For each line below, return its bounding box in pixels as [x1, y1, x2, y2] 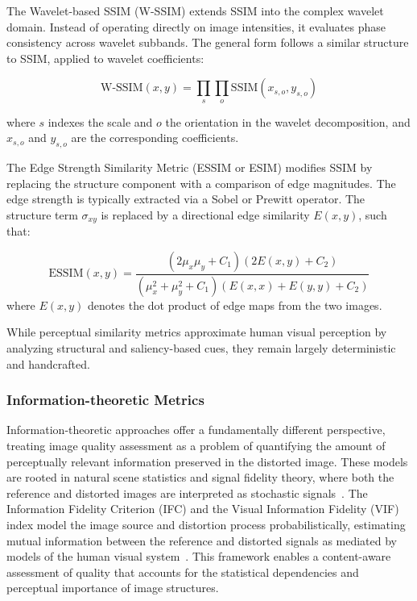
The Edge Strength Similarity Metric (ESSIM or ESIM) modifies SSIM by [6, 159, 373, 176]
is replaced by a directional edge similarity [101, 206, 310, 223]
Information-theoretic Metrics [6, 390, 204, 410]
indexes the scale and [47, 113, 153, 130]
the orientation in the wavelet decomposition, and [165, 113, 411, 130]
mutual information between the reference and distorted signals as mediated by [6, 532, 398, 549]
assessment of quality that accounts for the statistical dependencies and [6, 563, 359, 580]
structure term [6, 206, 78, 223]
